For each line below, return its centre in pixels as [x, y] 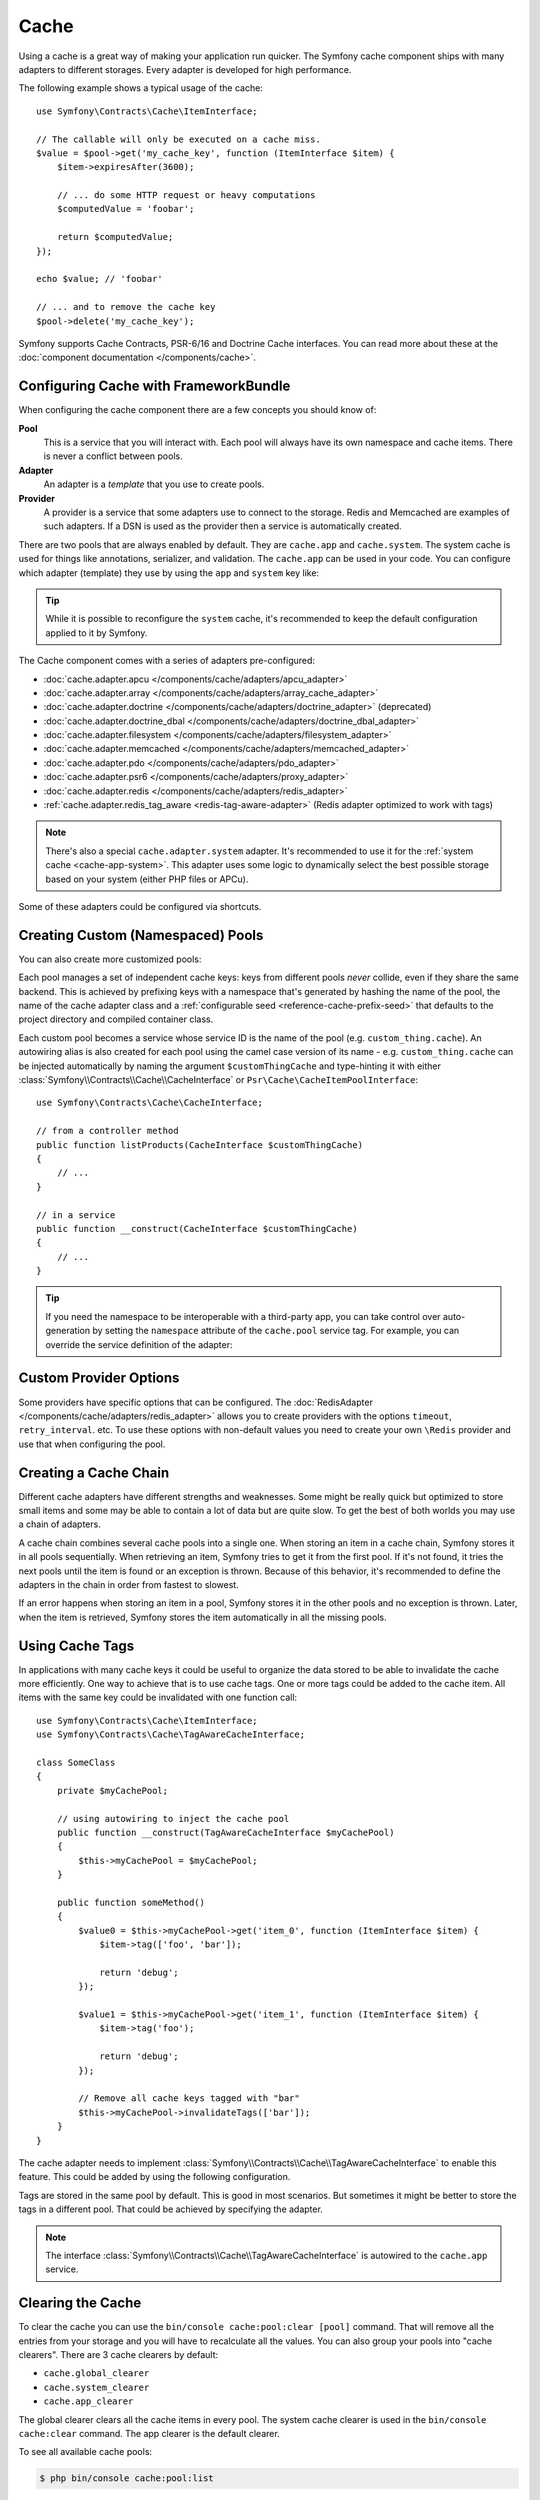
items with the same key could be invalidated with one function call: [158, 1697]
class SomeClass [76, 1763]
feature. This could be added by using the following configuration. [154, 2177]
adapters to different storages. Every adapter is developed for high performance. [185, 69]
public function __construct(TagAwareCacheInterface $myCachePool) [225, 1832]
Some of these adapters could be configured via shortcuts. [140, 906]
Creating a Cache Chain [94, 1472]
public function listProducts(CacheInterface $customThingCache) [200, 1144]
